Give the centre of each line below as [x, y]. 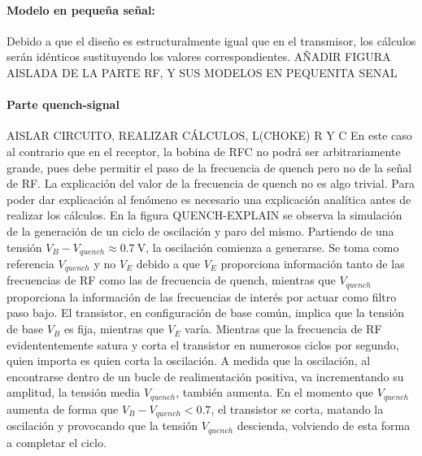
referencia [30, 263]
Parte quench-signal [63, 104]
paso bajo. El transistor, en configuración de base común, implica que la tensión [206, 313]
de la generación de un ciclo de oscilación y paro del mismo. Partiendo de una [200, 230]
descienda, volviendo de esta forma [324, 426]
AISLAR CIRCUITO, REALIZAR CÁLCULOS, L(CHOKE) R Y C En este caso [209, 135]
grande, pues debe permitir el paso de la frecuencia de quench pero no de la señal [209, 167]
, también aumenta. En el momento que [275, 392]
